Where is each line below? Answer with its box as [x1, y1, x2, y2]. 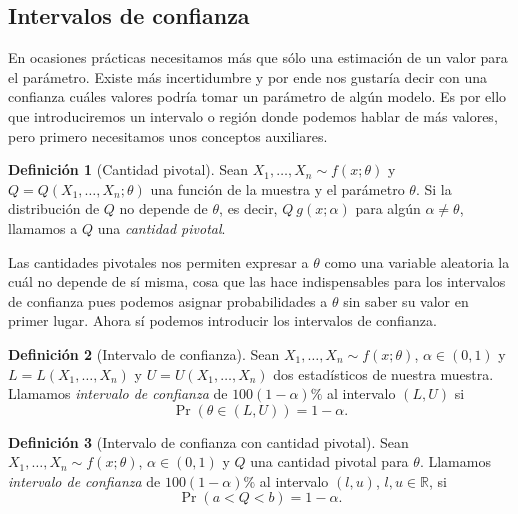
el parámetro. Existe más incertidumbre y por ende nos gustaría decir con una [8, 66, 488, 87]
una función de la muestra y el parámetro [150, 178, 405, 199]
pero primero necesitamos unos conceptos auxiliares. [8, 125, 328, 146]
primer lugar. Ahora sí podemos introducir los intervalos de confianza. [8, 310, 437, 331]
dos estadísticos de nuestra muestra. [273, 363, 494, 384]
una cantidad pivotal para [250, 451, 409, 472]
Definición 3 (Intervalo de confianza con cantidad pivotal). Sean [8, 431, 409, 452]
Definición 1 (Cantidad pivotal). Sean [8, 159, 249, 180]
